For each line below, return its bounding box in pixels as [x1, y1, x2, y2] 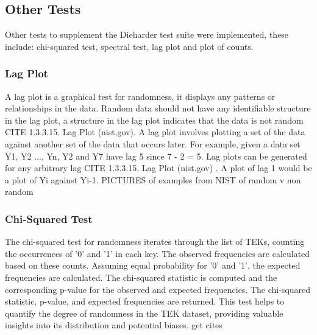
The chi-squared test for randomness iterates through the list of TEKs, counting [5, 235, 305, 248]
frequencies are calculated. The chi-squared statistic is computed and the [5, 270, 277, 283]
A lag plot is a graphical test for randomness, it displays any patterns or [5, 90, 276, 102]
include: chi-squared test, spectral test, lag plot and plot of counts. [5, 40, 254, 52]
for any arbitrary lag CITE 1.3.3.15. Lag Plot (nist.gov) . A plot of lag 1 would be [5, 161, 312, 174]
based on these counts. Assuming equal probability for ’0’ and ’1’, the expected [5, 259, 301, 272]
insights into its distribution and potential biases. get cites [5, 319, 223, 331]
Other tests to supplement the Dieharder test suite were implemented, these [5, 28, 289, 41]
